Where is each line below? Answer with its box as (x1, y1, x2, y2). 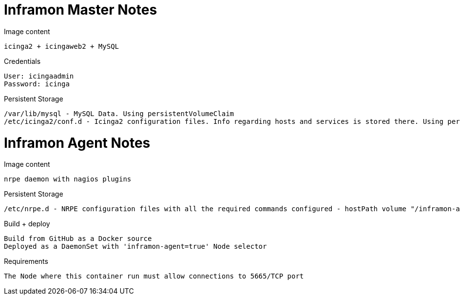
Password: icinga (4, 80, 70, 88)
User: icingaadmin (4, 72, 74, 80)
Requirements (4, 257, 48, 266)
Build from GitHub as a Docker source (4, 235, 152, 243)
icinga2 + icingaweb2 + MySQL (4, 42, 119, 50)
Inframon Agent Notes (4, 134, 151, 151)
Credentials (4, 57, 41, 65)
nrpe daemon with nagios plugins (4, 175, 132, 183)
